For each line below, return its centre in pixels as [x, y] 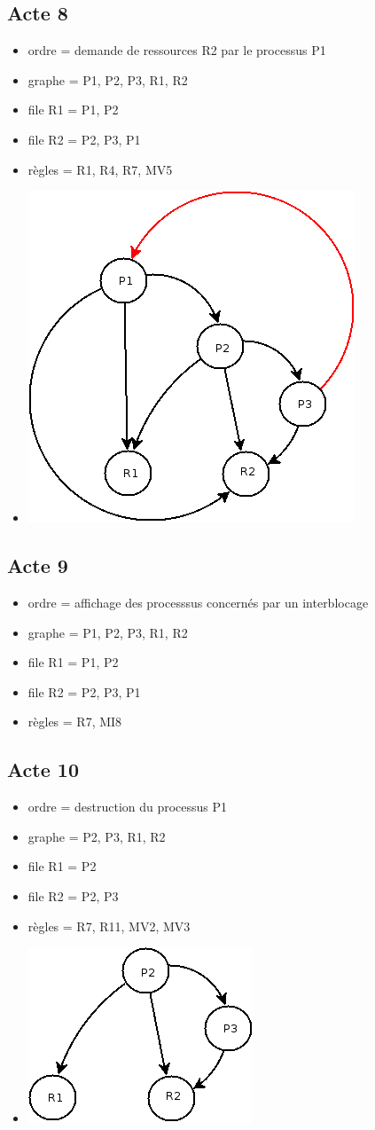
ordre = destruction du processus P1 [128, 807]
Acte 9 [38, 565]
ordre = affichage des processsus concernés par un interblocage [198, 602]
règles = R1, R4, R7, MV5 [100, 169]
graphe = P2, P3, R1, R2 [97, 836]
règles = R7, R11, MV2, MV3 [109, 926]
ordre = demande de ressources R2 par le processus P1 [177, 50]
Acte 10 [43, 769]
